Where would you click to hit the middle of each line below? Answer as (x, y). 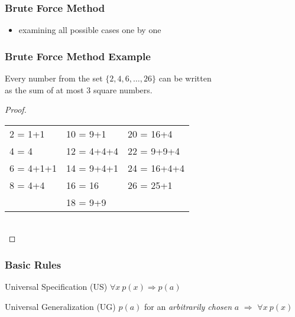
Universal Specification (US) (56, 287)
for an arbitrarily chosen (188, 306)
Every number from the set (54, 78)
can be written (185, 78)
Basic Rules (33, 264)
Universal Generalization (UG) (60, 306)
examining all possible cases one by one (90, 30)
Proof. (16, 110)
